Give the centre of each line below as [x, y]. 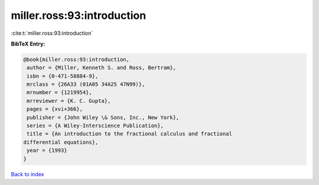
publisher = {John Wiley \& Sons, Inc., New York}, [103, 117]
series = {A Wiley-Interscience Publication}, [95, 126]
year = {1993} [47, 150]
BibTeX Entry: [28, 44]
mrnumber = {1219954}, [60, 92]
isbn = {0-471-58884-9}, [63, 76]
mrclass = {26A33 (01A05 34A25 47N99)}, [86, 85]
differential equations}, [61, 142]
